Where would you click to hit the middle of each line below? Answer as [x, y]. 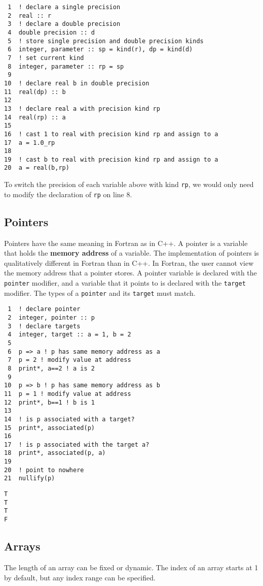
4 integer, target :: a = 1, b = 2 [69, 335]
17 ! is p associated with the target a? [77, 444]
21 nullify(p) [30, 479]
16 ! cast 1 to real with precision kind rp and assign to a [111, 134]
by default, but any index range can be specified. [80, 577]
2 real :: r [30, 16]
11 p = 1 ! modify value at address [68, 394]
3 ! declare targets [44, 326]
